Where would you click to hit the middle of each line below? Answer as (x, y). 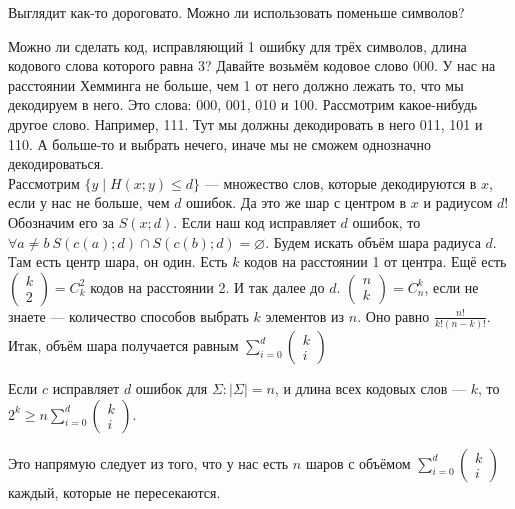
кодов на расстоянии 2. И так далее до (207, 286)
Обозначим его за (61, 221)
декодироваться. (56, 163)
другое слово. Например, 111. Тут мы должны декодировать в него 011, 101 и (245, 123)
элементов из (305, 315)
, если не (451, 286)
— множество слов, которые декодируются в (340, 182)
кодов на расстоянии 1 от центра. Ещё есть (375, 261)
